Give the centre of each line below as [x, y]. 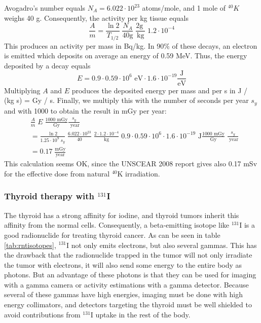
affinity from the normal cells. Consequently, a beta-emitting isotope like [117, 225]
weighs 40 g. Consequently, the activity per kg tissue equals [97, 17]
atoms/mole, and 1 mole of [184, 8]
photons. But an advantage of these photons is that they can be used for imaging [130, 275]
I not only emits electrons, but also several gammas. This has [162, 245]
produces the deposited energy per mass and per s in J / [160, 90]
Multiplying [22, 90]
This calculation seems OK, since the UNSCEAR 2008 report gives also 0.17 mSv [131, 164]
